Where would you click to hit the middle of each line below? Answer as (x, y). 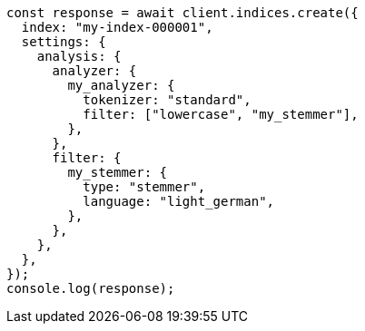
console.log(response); (91, 288)
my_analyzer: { (121, 85)
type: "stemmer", (144, 187)
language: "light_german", (179, 201)
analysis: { (79, 56)
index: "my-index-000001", (117, 27)
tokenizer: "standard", (167, 100)
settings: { (64, 42)
